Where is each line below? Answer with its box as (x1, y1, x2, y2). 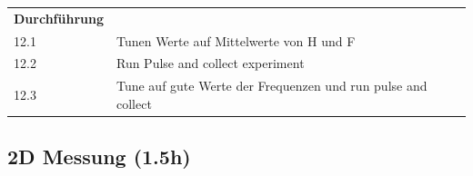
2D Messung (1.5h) (7, 142, 191, 171)
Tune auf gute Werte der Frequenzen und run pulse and (116, 76, 428, 95)
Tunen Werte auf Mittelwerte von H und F (116, 31, 356, 50)
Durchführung (14, 8, 104, 27)
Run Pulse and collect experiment (116, 54, 305, 73)
